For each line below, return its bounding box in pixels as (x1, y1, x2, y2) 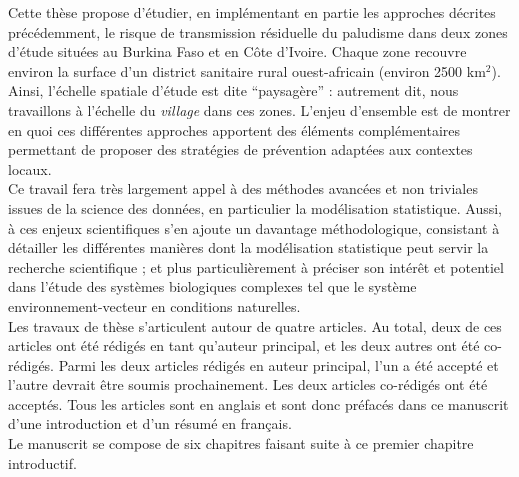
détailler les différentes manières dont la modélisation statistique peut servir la (8, 237, 489, 258)
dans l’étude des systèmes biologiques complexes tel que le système (8, 276, 417, 297)
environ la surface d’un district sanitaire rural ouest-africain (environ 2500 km (8, 60, 486, 81)
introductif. (8, 452, 77, 473)
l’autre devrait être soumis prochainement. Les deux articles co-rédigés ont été (8, 374, 488, 395)
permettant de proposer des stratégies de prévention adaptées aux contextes (8, 139, 473, 160)
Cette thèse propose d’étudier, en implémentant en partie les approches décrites (8, 2, 496, 22)
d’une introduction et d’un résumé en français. (8, 413, 292, 434)
